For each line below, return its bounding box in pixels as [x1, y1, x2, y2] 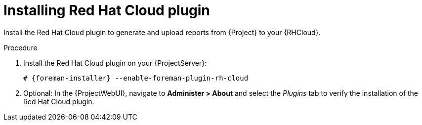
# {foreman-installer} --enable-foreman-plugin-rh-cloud [23, 74, 249, 82]
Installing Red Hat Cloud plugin [3, 2, 210, 19]
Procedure [3, 43, 38, 52]
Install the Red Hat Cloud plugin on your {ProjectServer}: [23, 58, 207, 67]
